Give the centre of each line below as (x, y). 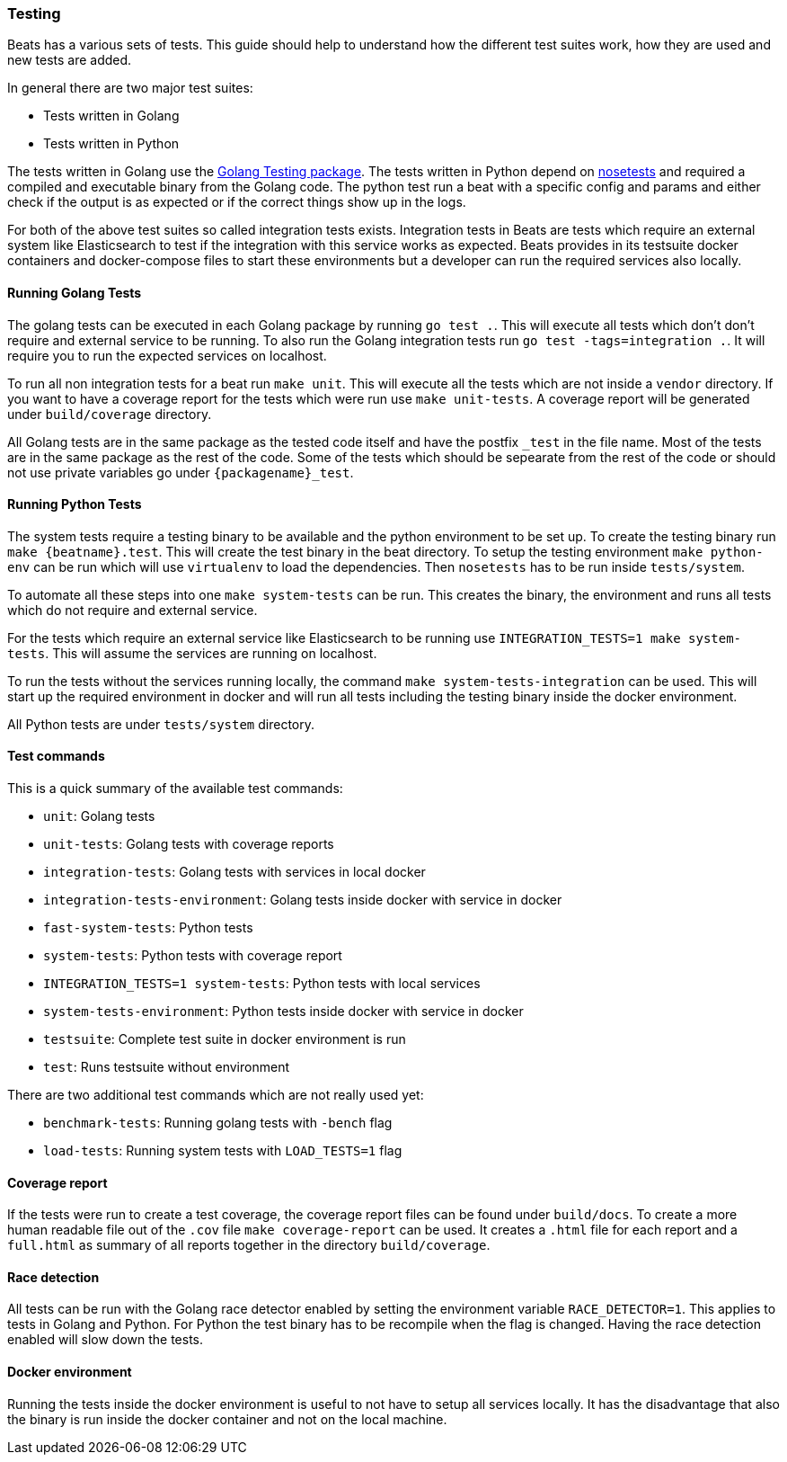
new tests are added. (70, 60)
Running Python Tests (75, 504)
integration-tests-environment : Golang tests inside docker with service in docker (303, 900)
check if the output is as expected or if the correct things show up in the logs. (237, 202)
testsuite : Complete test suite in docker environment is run (225, 1039)
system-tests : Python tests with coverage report (193, 956)
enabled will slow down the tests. (106, 1340)
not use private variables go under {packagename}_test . (181, 472)
